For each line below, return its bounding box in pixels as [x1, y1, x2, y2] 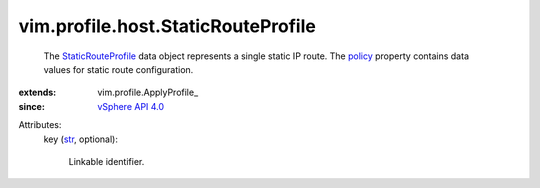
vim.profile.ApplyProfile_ [97, 86, 199, 99]
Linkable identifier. [68, 155, 145, 167]
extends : [18, 86, 57, 99]
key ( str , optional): [43, 133, 119, 145]
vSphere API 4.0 [97, 100, 165, 112]
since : [18, 100, 45, 112]
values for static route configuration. [43, 63, 194, 75]
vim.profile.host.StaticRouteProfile [18, 15, 317, 37]
